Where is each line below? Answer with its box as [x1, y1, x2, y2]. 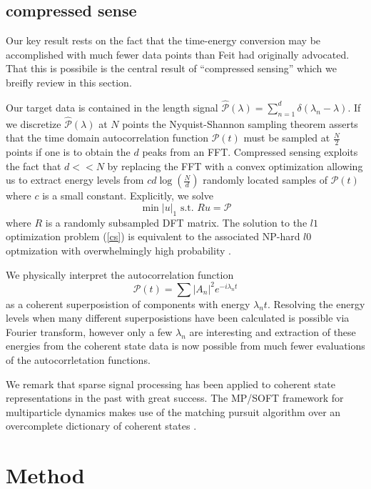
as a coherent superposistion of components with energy [6, 296, 250, 311]
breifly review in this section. [6, 74, 132, 89]
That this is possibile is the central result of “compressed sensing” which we [6, 61, 337, 76]
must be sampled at [243, 130, 330, 145]
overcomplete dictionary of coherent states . [6, 418, 197, 433]
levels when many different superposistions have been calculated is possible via [6, 310, 350, 325]
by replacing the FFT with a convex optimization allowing [107, 158, 363, 173]
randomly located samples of [203, 172, 327, 187]
